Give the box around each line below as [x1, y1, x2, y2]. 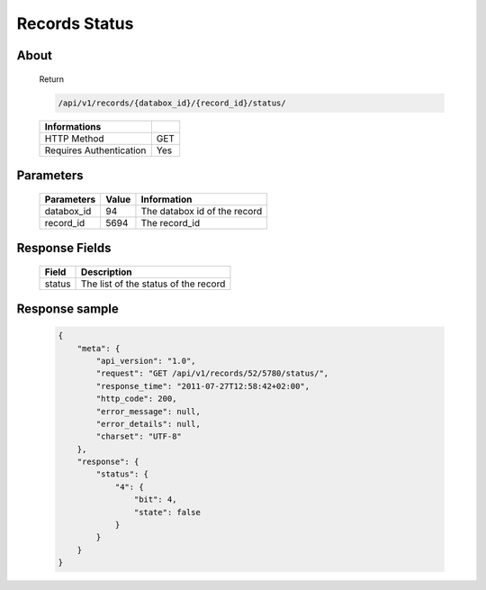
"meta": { [76, 343, 121, 353]
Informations [44, 120, 102, 132]
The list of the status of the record [81, 277, 226, 290]
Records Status [16, 14, 134, 33]
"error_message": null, [95, 406, 202, 416]
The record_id [140, 216, 201, 229]
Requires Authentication [44, 144, 147, 157]
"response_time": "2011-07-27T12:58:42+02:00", [95, 381, 310, 391]
